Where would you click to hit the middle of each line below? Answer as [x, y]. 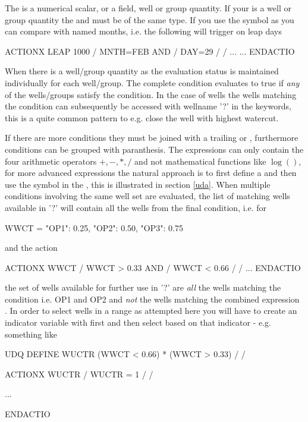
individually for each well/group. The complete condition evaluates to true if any [152, 82]
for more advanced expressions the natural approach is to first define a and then [151, 173]
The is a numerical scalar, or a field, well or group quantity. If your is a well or [148, 8]
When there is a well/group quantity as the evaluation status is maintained [142, 71]
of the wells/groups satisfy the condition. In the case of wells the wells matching [151, 94]
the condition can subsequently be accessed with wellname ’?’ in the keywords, [148, 106]
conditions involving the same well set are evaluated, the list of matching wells [147, 196]
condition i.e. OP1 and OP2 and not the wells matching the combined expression [152, 299]
